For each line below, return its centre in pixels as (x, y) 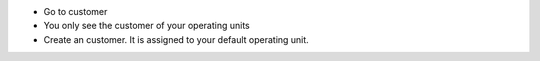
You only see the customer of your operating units (146, 26)
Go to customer (75, 11)
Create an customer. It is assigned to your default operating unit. (176, 39)
